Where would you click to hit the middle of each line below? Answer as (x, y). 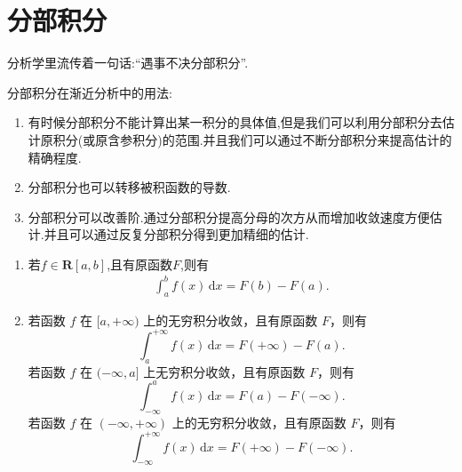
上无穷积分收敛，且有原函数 (224, 371)
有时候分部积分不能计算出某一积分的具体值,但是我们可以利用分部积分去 (235, 122)
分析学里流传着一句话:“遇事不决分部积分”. (128, 63)
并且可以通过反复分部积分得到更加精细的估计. (176, 234)
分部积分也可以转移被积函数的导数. (129, 187)
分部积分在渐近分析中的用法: (90, 92)
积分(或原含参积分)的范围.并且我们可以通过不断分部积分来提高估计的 (252, 139)
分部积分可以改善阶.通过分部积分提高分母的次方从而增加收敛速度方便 (229, 216)
